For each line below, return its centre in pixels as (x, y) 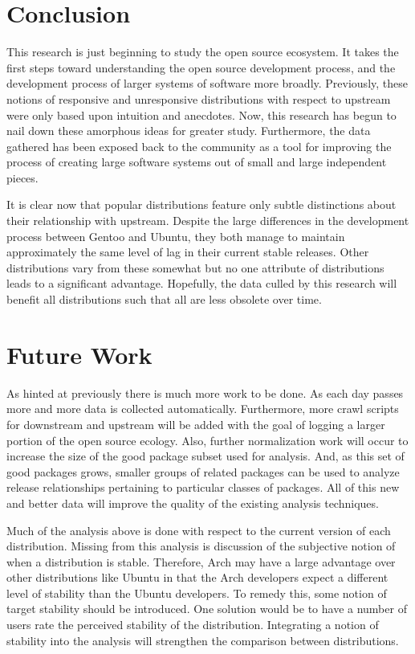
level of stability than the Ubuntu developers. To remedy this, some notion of (197, 593)
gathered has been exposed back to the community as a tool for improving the (199, 146)
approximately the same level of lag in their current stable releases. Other (188, 252)
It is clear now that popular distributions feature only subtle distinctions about (201, 204)
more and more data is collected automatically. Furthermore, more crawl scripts (203, 409)
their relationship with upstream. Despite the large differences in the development (208, 221)
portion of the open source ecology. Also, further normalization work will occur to (207, 440)
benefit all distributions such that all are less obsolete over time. (164, 299)
